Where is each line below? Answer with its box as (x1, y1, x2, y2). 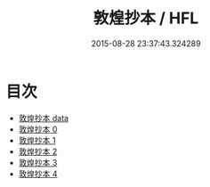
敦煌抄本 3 (18, 157, 58, 167)
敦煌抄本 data (18, 112, 69, 123)
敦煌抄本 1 (18, 134, 56, 145)
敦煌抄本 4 (18, 168, 58, 179)
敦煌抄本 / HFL (93, 8, 199, 28)
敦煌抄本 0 (18, 124, 58, 134)
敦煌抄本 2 (18, 146, 58, 157)
